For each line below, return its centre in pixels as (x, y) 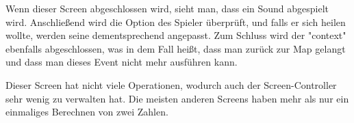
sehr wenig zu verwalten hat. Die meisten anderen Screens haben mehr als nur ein (177, 98)
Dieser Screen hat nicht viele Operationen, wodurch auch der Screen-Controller (171, 84)
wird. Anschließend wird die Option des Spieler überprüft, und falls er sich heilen (176, 22)
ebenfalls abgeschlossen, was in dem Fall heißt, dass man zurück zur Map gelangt (176, 48)
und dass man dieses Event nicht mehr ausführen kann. (122, 62)
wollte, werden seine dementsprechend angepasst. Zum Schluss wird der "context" (176, 35)
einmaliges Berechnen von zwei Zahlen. (87, 112)
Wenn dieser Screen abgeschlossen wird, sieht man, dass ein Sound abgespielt (167, 8)
